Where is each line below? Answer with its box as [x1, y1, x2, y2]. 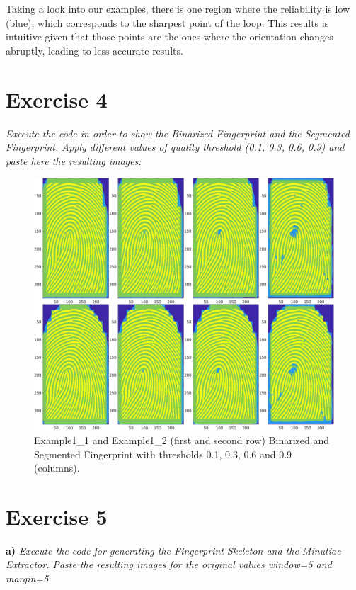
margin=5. [6, 571, 52, 586]
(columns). [34, 460, 80, 475]
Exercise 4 [6, 84, 108, 113]
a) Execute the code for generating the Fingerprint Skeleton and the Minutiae [6, 543, 341, 557]
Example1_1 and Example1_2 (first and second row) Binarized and [34, 432, 329, 447]
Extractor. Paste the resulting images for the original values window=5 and [6, 557, 332, 572]
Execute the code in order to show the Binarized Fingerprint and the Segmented [6, 125, 350, 140]
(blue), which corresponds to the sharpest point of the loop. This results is [6, 15, 329, 30]
